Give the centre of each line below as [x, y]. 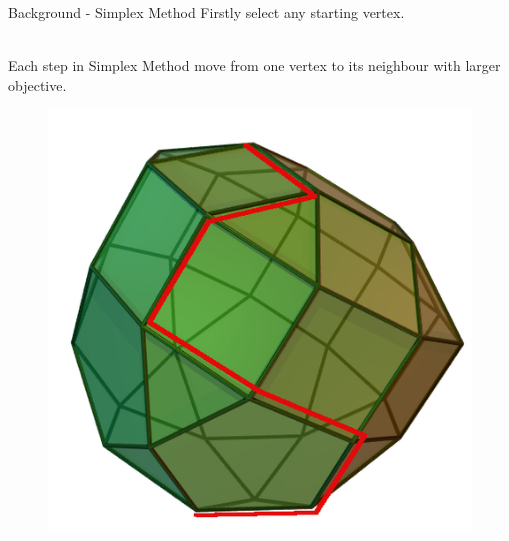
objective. [37, 84]
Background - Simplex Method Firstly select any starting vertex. [206, 12]
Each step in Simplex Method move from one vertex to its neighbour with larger [254, 65]
